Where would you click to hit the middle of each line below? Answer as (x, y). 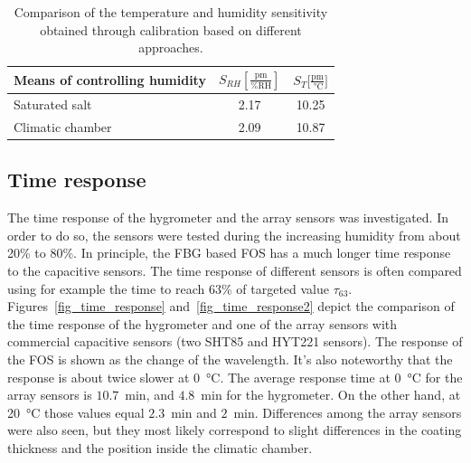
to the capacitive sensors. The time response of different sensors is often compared (235, 270)
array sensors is (50, 395)
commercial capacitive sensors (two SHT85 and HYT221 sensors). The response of (235, 341)
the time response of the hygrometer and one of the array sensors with (203, 323)
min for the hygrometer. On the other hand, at (331, 395)
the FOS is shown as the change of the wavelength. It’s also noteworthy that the (230, 359)
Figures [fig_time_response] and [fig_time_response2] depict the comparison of (231, 306)
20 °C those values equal (76, 412)
